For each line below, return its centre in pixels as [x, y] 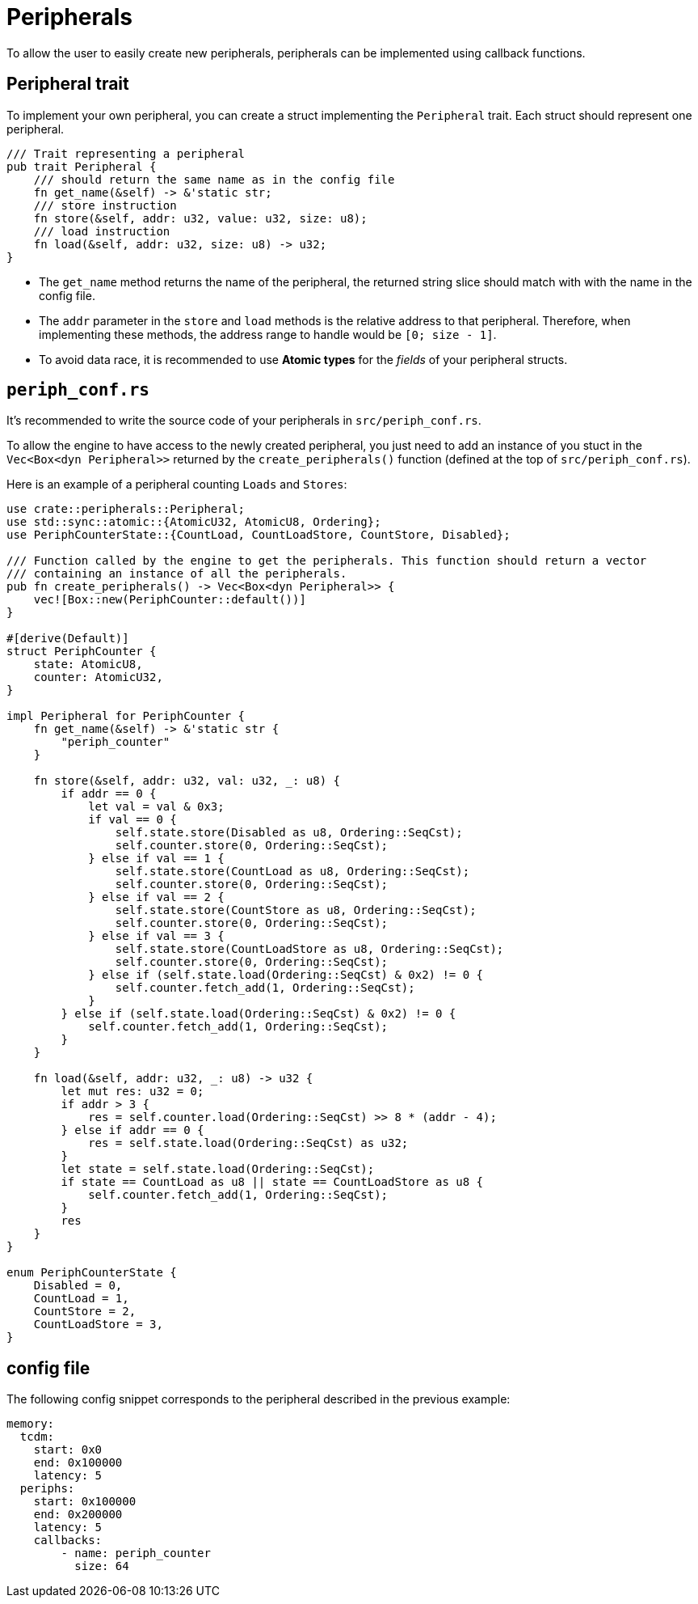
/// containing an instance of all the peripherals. [177, 574]
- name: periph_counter [136, 1553]
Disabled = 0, [78, 1286]
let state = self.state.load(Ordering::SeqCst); [218, 1169]
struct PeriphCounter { [82, 652]
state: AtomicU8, [88, 664]
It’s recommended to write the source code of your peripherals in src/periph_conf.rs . [244, 421]
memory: [31, 1424]
